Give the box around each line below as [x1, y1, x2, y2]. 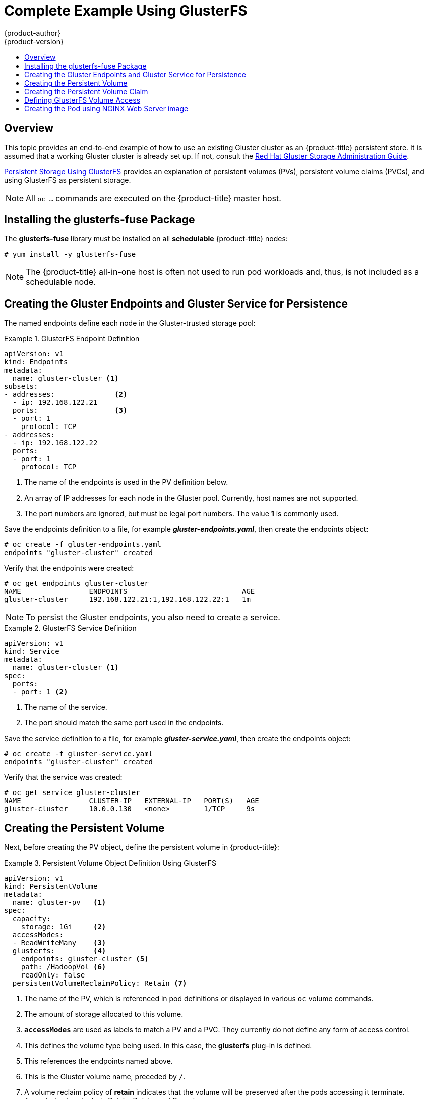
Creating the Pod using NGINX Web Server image [24, 104, 189, 113]
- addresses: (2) [4, 390, 128, 399]
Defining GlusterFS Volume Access [24, 95, 141, 104]
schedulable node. [26, 277, 96, 287]
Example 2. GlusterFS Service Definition [4, 624, 137, 633]
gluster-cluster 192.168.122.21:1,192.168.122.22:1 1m [4, 595, 251, 604]
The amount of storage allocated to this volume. [24, 1010, 184, 1019]
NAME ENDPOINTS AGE [4, 587, 255, 596]
